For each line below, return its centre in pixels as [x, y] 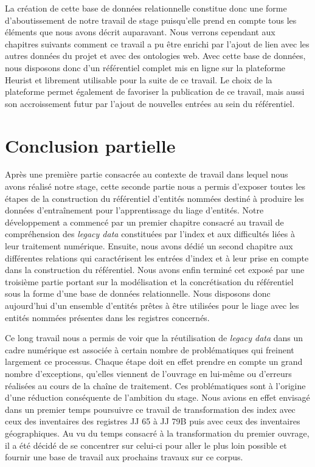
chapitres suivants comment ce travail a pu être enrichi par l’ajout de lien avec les [157, 43]
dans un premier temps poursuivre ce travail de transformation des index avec [150, 409]
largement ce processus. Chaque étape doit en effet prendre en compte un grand [154, 361]
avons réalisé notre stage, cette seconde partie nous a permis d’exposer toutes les [155, 186]
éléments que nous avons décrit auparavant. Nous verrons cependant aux [140, 32]
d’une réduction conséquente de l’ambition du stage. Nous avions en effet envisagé [157, 397]
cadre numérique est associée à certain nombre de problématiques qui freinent [150, 349]
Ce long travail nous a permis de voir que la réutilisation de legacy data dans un [154, 338]
